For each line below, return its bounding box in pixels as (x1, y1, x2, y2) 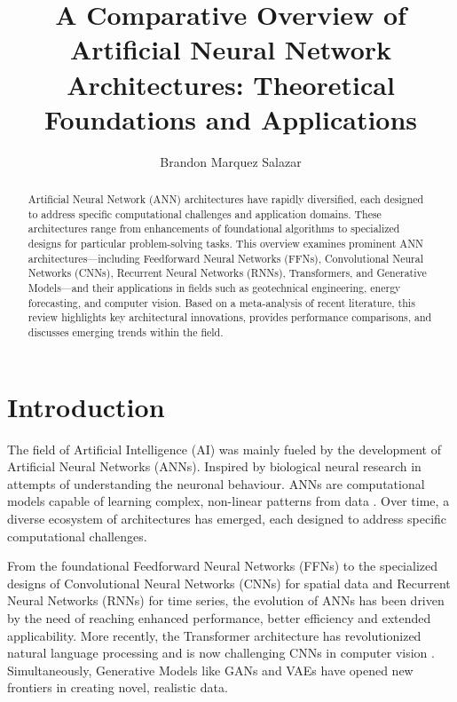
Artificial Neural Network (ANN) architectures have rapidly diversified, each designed (28, 192, 424, 207)
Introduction (7, 388, 165, 424)
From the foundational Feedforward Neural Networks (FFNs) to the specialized (7, 556, 438, 575)
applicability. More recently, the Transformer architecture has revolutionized (7, 626, 422, 644)
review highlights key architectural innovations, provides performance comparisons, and (28, 310, 432, 325)
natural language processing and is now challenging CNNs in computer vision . (7, 643, 435, 662)
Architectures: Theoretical (67, 66, 395, 102)
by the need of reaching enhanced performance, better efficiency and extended (7, 608, 431, 627)
